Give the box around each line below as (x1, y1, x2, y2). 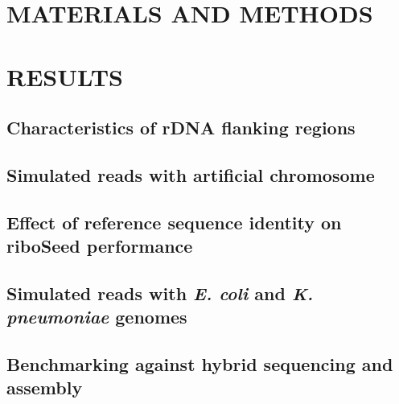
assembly (6, 375, 83, 400)
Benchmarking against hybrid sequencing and (6, 352, 393, 377)
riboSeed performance (6, 233, 193, 258)
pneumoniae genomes (6, 304, 187, 329)
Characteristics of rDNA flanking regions (6, 115, 356, 140)
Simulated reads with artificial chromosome (6, 162, 375, 187)
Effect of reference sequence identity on (6, 209, 342, 234)
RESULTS (6, 60, 123, 93)
